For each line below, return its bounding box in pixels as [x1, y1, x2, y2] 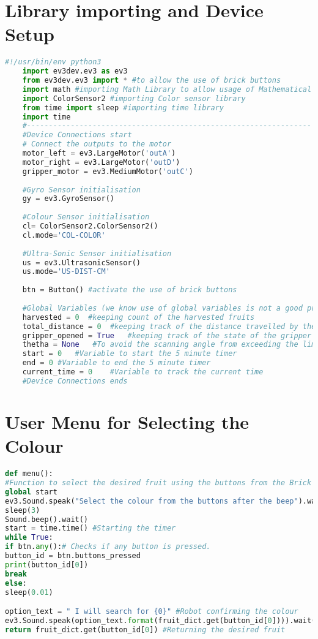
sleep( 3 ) [5, 505, 40, 515]
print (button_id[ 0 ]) [5, 560, 89, 569]
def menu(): [5, 469, 53, 478]
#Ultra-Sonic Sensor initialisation [22, 249, 172, 258]
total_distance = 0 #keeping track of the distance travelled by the [22, 322, 316, 331]
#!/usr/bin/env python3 [5, 58, 102, 67]
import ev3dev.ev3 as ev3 [22, 67, 128, 76]
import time [22, 112, 71, 121]
